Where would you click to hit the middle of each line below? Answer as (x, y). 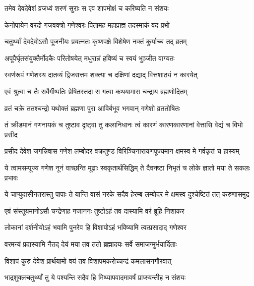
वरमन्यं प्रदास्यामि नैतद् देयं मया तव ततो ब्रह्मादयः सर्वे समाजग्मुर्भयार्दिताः (91, 244)
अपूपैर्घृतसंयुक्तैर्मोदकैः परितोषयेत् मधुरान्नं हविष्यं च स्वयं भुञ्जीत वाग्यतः (90, 58)
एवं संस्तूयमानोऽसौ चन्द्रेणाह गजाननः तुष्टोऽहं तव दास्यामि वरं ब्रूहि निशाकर (95, 210)
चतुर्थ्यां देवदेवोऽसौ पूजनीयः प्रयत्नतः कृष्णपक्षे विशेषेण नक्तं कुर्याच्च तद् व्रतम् (96, 41)
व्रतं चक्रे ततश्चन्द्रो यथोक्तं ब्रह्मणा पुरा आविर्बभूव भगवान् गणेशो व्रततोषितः (92, 108)
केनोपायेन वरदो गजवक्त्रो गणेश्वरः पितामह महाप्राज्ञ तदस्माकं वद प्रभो (87, 25)
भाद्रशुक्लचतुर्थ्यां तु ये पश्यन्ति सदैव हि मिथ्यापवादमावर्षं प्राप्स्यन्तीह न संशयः (95, 277)
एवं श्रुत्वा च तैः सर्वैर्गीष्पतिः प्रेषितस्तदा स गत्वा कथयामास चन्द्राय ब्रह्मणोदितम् (96, 91)
